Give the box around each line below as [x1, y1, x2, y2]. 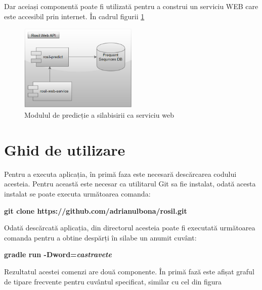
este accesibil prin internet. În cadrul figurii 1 [4, 11, 145, 21]
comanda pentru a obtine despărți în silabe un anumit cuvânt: [4, 232, 197, 243]
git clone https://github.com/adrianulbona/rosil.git [4, 205, 187, 216]
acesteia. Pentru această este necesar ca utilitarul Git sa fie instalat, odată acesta [4, 178, 256, 189]
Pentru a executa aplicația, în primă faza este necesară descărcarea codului [4, 168, 237, 179]
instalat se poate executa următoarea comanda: [4, 188, 151, 199]
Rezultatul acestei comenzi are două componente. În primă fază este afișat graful [4, 266, 254, 276]
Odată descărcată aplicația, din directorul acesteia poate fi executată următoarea [4, 222, 255, 233]
